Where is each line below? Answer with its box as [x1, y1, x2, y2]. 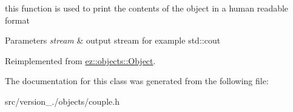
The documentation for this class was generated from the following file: [5, 74, 269, 87]
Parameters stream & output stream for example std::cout [5, 34, 221, 47]
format [5, 13, 30, 26]
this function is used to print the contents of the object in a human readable [5, 2, 289, 14]
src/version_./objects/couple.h [5, 94, 120, 107]
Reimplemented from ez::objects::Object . [5, 54, 156, 67]
